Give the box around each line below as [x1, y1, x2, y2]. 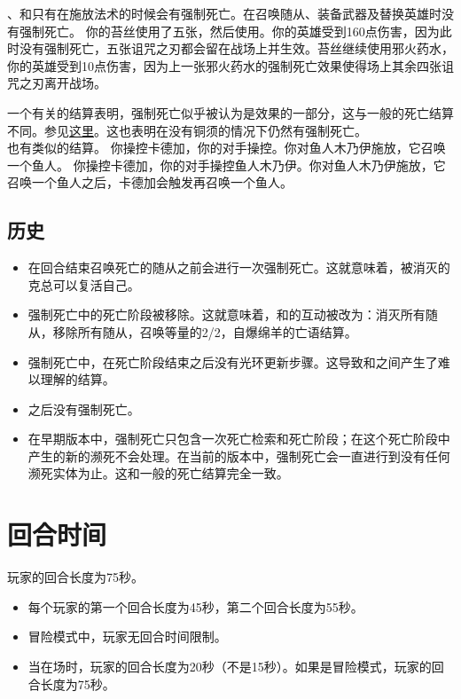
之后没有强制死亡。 [27, 399, 140, 418]
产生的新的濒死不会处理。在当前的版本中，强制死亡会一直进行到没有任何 [27, 446, 450, 465]
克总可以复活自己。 [27, 275, 140, 294]
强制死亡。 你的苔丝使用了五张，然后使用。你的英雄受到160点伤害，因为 [19, 21, 440, 40]
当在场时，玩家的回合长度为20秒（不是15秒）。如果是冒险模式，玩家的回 [27, 656, 444, 675]
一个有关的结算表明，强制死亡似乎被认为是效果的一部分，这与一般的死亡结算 [7, 103, 454, 122]
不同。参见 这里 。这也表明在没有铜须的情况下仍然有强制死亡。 [7, 121, 367, 139]
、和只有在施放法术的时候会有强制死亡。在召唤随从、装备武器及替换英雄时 [7, 4, 441, 22]
